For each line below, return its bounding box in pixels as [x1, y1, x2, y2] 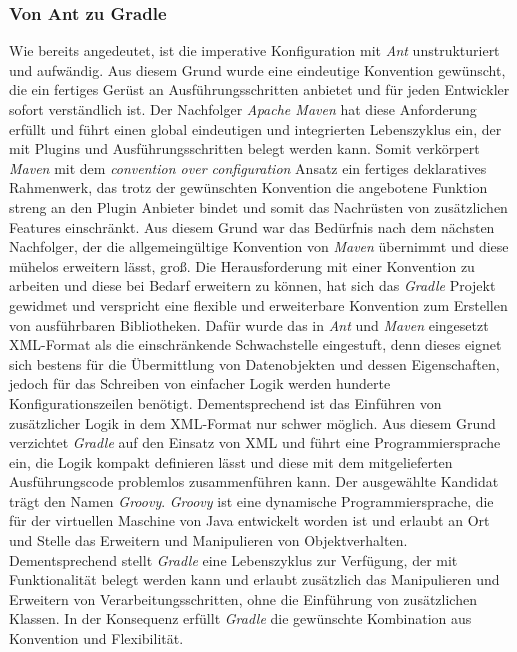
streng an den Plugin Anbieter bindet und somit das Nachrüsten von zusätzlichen [9, 196, 508, 217]
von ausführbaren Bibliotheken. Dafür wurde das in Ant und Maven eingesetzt [9, 314, 489, 335]
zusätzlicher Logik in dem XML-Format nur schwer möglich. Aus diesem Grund [9, 412, 496, 433]
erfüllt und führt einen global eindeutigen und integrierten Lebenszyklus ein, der [9, 118, 502, 139]
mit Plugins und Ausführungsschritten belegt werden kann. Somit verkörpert [9, 138, 480, 159]
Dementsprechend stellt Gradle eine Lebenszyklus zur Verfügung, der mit [9, 549, 458, 570]
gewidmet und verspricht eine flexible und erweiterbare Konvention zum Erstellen [9, 294, 508, 315]
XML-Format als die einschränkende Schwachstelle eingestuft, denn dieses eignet [9, 334, 502, 355]
